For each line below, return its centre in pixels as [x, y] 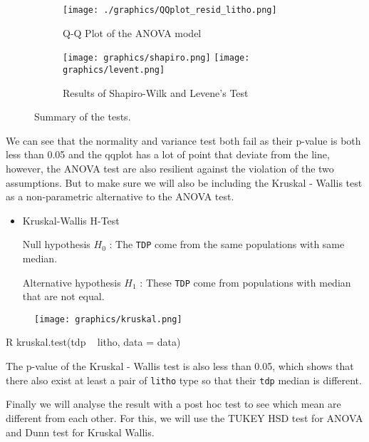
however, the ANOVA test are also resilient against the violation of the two [170, 168]
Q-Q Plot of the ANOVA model [132, 32]
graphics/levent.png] [114, 70]
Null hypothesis [56, 244]
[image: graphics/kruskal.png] [108, 319]
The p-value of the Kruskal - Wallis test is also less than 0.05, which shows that [180, 366]
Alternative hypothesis [72, 282]
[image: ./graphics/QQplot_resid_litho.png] [170, 10]
